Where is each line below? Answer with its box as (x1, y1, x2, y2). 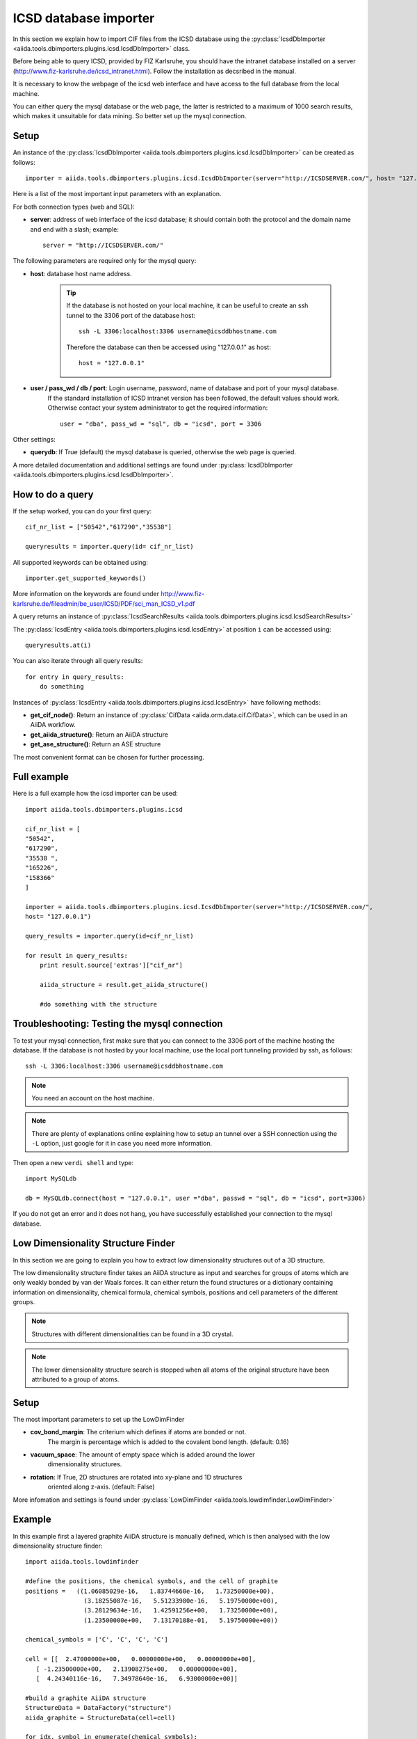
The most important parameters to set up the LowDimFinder (13, 1415, 185, 1423)
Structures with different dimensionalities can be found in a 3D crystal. (31, 1329, 234, 1338)
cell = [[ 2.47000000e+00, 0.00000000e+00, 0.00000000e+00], (25, 1656, 256, 1663)
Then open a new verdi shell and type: (13, 1158, 134, 1167)
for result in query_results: (25, 952, 129, 959)
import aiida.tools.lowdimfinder (25, 1558, 139, 1566)
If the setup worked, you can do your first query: (13, 507, 152, 515)
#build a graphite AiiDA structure (25, 1694, 147, 1702)
